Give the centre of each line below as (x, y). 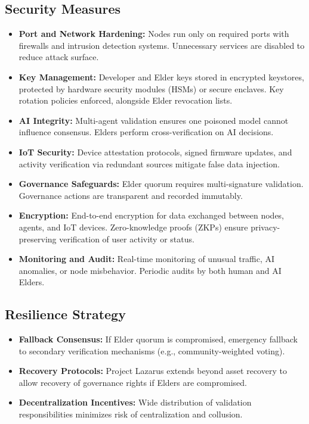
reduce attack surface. (59, 57)
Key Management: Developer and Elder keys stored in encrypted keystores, (161, 77)
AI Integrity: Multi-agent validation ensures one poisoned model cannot (154, 120)
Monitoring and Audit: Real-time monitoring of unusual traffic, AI (147, 259)
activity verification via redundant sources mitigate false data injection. (149, 163)
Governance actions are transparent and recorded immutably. (131, 195)
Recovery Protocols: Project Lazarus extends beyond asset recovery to (153, 371)
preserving (38, 238)
